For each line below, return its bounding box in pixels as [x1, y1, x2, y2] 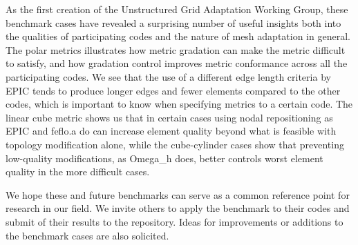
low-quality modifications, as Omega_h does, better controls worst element [6, 150, 323, 165]
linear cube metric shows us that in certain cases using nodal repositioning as [6, 110, 333, 124]
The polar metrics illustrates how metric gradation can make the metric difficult [6, 42, 346, 57]
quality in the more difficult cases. [6, 164, 150, 179]
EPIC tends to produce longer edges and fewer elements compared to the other [6, 83, 341, 97]
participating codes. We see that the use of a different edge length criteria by [6, 69, 331, 84]
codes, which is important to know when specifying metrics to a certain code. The [6, 97, 353, 111]
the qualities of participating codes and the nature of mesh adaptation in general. [6, 29, 350, 43]
